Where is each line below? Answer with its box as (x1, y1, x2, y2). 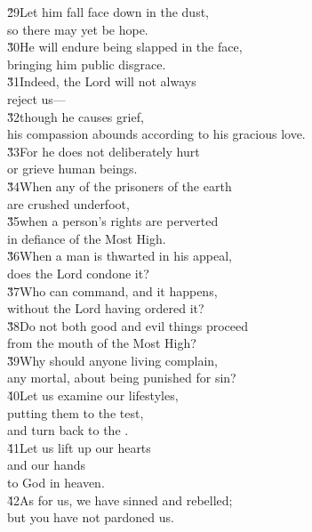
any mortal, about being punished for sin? (7, 368, 236, 387)
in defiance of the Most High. (7, 229, 166, 247)
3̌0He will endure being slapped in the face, (7, 37, 243, 56)
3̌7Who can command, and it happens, (7, 281, 218, 300)
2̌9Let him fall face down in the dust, (7, 3, 209, 20)
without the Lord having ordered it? (7, 299, 204, 318)
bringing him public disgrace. (7, 54, 166, 73)
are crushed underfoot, (7, 194, 130, 213)
